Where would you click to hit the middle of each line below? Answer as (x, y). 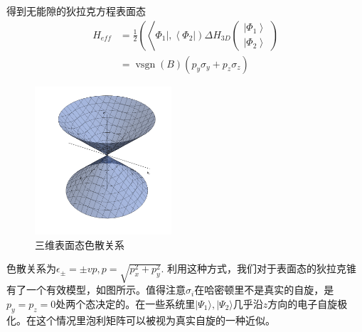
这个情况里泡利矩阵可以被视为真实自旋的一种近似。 (155, 320)
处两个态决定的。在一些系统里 (126, 303)
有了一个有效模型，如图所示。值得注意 (96, 290)
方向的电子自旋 (303, 303)
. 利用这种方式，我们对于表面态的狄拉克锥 (259, 268)
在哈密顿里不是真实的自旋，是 (264, 290)
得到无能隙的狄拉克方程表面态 (76, 11)
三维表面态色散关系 (80, 244)
